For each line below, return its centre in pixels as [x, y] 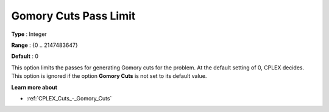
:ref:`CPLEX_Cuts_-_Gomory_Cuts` [69, 98]
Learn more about [34, 87]
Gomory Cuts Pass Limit [73, 16]
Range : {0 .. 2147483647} [45, 45]
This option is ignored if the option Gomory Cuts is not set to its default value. [109, 76]
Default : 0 [25, 56]
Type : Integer [29, 34]
